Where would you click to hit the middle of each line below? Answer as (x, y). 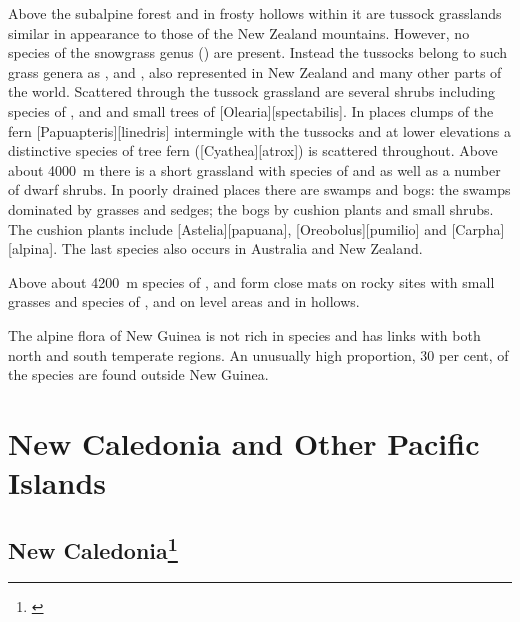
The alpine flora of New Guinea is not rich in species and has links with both (244, 334)
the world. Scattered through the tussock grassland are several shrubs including (251, 91)
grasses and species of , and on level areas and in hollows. (184, 301)
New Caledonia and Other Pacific (244, 442)
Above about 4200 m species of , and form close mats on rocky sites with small (251, 281)
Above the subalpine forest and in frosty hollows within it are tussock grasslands (255, 13)
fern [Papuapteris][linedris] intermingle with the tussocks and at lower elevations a (259, 130)
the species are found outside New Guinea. (138, 374)
